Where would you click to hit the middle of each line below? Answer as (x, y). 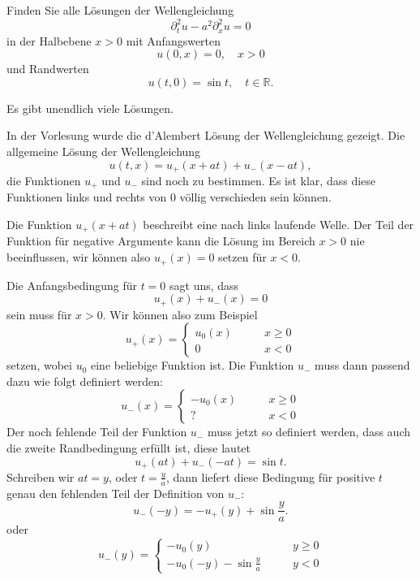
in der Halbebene (49, 40)
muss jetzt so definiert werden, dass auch (309, 432)
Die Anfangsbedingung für (72, 285)
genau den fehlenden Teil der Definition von (116, 493)
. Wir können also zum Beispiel (180, 314)
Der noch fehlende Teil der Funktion (97, 432)
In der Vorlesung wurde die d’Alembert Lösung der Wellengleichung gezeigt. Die (206, 135)
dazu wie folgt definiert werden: (85, 381)
